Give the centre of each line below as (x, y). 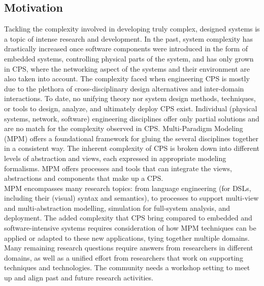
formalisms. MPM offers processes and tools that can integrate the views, (118, 168)
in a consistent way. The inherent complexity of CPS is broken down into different (132, 148)
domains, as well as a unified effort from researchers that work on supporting (124, 257)
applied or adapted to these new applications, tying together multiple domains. (127, 237)
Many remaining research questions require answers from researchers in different (129, 248)
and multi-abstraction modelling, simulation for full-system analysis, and (117, 208)
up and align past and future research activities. (79, 278)
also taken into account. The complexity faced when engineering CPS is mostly (127, 78)
